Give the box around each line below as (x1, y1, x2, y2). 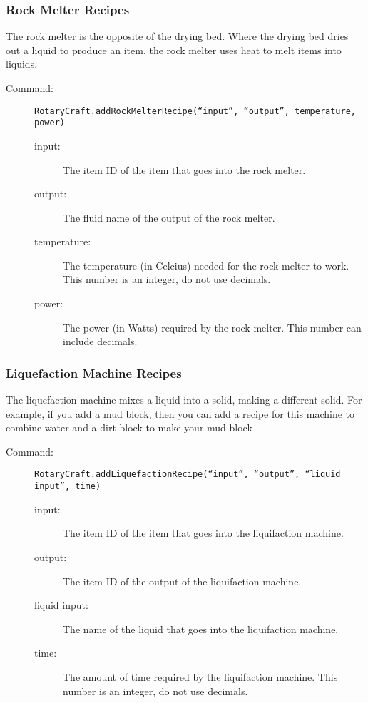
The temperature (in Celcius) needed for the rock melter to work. (63, 257, 349, 272)
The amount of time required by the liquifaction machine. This (63, 669, 338, 684)
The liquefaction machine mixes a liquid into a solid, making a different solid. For (6, 392, 362, 407)
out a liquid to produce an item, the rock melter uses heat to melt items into (6, 42, 342, 57)
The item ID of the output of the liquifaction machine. (63, 573, 302, 588)
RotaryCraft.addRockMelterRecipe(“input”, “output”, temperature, (34, 106, 357, 116)
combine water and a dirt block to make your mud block (6, 420, 252, 435)
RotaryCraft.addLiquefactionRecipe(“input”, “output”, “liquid (34, 469, 341, 480)
